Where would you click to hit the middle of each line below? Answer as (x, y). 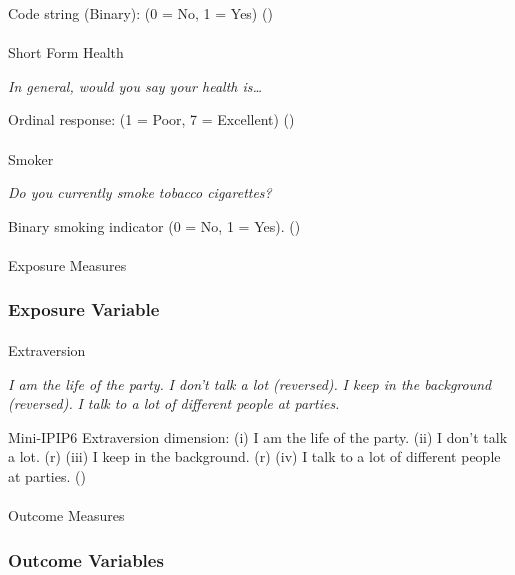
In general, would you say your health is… (135, 85)
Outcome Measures (66, 515)
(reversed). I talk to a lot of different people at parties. (174, 403)
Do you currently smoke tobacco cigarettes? (140, 192)
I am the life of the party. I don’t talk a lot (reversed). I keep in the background (250, 383)
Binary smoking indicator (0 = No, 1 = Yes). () (154, 225)
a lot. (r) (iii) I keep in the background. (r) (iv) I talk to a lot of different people (254, 456)
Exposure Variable (84, 309)
